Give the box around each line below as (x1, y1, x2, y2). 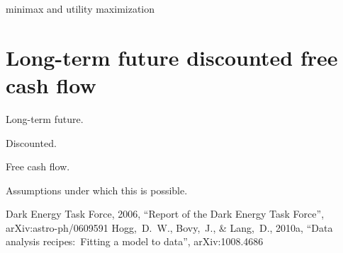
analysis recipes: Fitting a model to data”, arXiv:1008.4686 (6, 234, 264, 249)
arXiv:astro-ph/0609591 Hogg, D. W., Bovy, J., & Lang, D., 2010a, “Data (6, 220, 333, 235)
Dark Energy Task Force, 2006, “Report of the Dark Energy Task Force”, (6, 206, 325, 221)
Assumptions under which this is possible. (6, 182, 188, 197)
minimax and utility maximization (6, 1, 155, 16)
